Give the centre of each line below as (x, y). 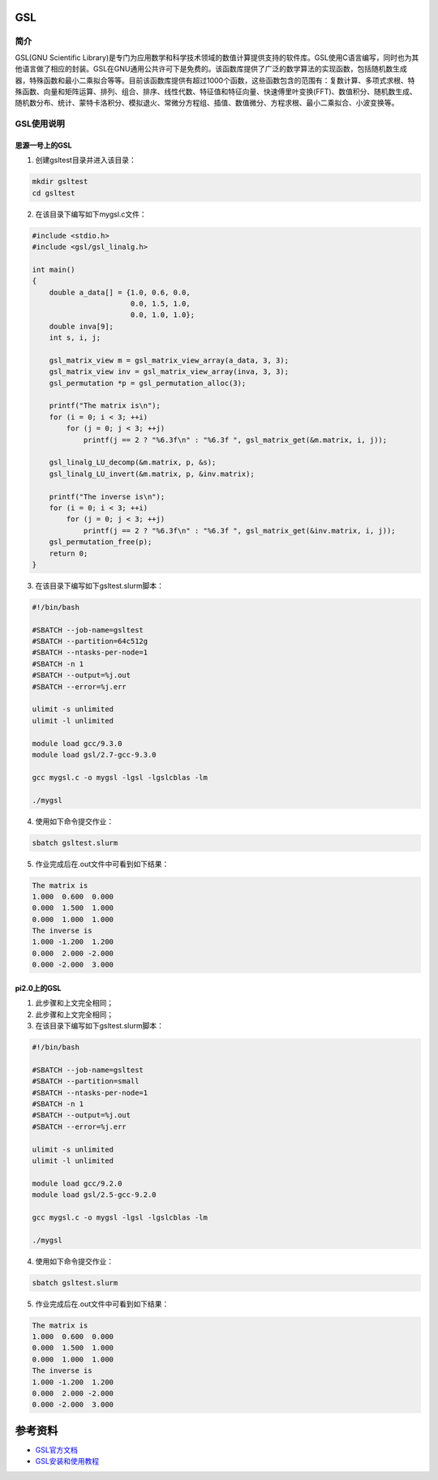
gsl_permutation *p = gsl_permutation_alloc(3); (148, 383)
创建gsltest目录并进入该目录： (86, 160)
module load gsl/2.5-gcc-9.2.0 (94, 1195)
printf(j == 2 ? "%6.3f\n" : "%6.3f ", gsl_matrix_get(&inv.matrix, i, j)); (240, 530)
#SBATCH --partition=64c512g (90, 641)
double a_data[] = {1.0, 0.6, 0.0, (120, 292)
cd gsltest (54, 193)
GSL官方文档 (57, 1450)
